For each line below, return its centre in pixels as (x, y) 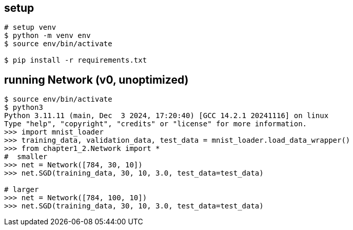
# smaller (26, 157)
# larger (22, 190)
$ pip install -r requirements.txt (76, 60)
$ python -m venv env (47, 36)
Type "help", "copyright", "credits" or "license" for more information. (156, 124)
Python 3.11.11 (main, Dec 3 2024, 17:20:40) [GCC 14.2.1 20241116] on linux (166, 116)
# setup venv (30, 27)
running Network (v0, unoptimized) (96, 80)
